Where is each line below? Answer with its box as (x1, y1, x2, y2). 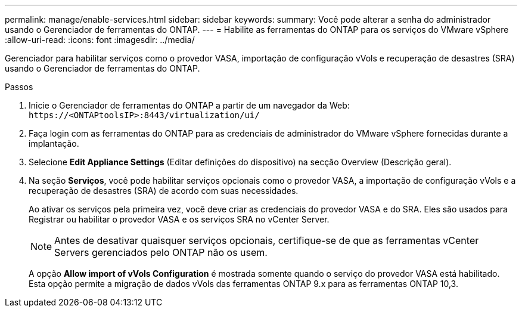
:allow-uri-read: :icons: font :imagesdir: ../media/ (5, 35, 195, 45)
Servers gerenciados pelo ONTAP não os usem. (54, 246, 268, 258)
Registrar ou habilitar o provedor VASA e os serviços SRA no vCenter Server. (29, 214, 330, 224)
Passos (5, 82, 33, 92)
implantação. (29, 138, 79, 149)
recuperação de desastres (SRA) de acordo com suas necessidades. (29, 186, 299, 196)
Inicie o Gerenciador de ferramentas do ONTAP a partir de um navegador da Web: (29, 100, 350, 110)
